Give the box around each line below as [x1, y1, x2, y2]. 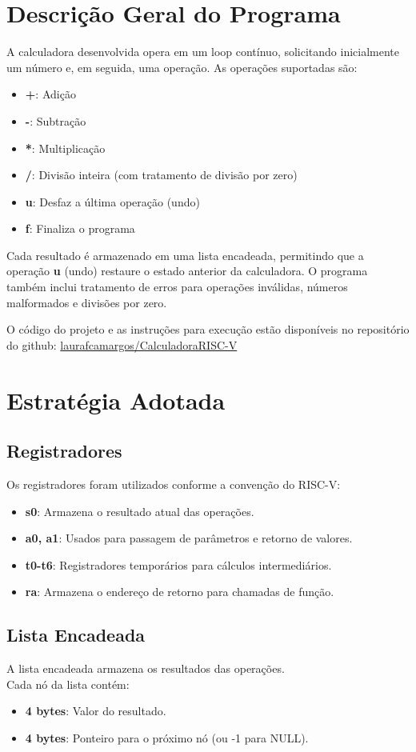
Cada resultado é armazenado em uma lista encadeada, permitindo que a [6, 246, 364, 263]
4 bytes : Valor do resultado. [25, 702, 166, 719]
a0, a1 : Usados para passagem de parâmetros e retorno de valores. [25, 530, 353, 546]
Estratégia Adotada [6, 383, 226, 416]
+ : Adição [25, 86, 76, 102]
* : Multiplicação [25, 139, 106, 156]
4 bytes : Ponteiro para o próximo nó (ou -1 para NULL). [25, 729, 309, 746]
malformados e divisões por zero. [6, 294, 167, 310]
